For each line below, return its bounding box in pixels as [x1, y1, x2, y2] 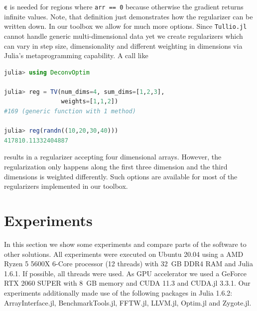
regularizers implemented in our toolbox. [4, 181, 128, 191]
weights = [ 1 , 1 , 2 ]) [61, 98, 119, 105]
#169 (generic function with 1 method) [4, 108, 136, 115]
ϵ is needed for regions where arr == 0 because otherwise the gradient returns [4, 1, 244, 11]
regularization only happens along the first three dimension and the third [4, 161, 228, 172]
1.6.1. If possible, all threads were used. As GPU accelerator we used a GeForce [4, 268, 247, 278]
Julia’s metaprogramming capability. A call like [4, 50, 148, 61]
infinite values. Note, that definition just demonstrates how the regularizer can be [4, 11, 253, 21]
